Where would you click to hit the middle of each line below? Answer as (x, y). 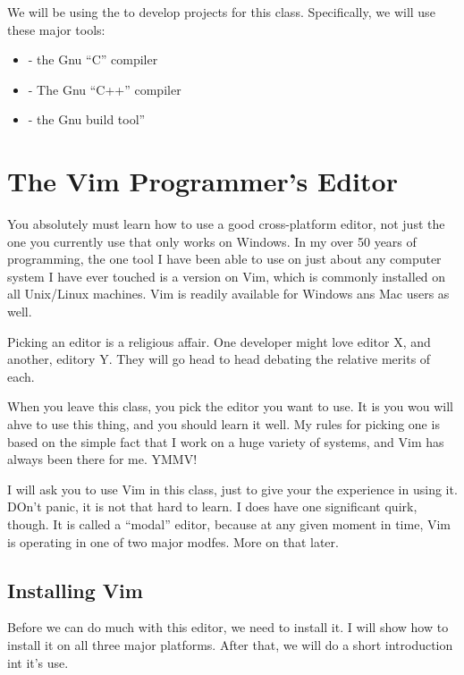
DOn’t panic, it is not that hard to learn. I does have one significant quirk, (212, 506)
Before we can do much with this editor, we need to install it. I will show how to (228, 627)
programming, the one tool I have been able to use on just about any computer (224, 259)
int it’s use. (38, 662)
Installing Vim (75, 590)
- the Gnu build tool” (87, 119)
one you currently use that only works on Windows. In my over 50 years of (212, 241)
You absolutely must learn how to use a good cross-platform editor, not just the (226, 224)
